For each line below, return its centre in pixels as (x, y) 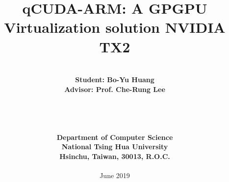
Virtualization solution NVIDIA (115, 27)
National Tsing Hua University (115, 147)
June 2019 (115, 175)
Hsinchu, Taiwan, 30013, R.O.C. (115, 156)
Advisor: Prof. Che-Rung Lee (115, 89)
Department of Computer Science (115, 137)
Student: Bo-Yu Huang (115, 80)
